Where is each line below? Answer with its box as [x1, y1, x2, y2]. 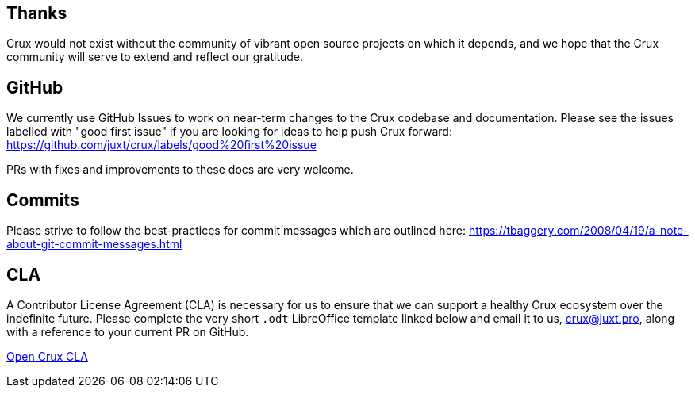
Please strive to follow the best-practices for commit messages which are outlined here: [6, 224, 467, 238]
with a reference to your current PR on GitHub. [6, 324, 249, 339]
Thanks [6, 3, 67, 23]
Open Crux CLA [6, 349, 88, 363]
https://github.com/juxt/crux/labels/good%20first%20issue [6, 138, 317, 152]
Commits [6, 189, 79, 210]
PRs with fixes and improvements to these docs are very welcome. [6, 163, 354, 177]
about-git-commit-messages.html [6, 237, 182, 251]
